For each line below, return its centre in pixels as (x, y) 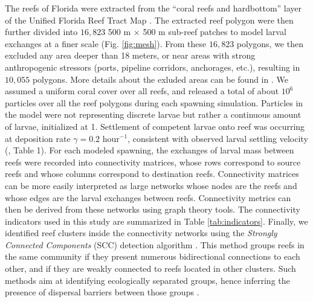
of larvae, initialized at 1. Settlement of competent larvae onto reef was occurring (155, 126)
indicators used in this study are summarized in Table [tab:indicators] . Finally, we (156, 221)
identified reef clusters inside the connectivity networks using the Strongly (141, 233)
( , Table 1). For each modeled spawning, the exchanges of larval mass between (150, 150)
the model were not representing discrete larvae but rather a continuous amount (153, 114)
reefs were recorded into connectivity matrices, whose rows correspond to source (153, 162)
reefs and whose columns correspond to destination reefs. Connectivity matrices (152, 174)
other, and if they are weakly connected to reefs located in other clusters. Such (150, 268)
